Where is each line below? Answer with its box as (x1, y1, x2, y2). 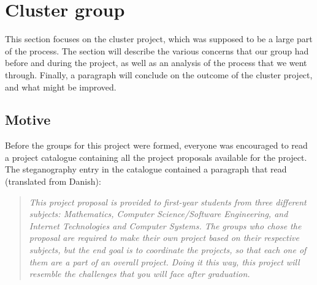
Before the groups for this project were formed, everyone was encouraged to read (5, 139, 308, 152)
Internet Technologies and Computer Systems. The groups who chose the (29, 219, 302, 232)
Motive (5, 110, 51, 129)
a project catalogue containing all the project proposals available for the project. (5, 150, 307, 163)
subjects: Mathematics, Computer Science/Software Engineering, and (29, 207, 288, 220)
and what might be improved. (5, 80, 116, 93)
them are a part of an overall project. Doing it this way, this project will (29, 255, 300, 268)
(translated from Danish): (5, 175, 101, 188)
